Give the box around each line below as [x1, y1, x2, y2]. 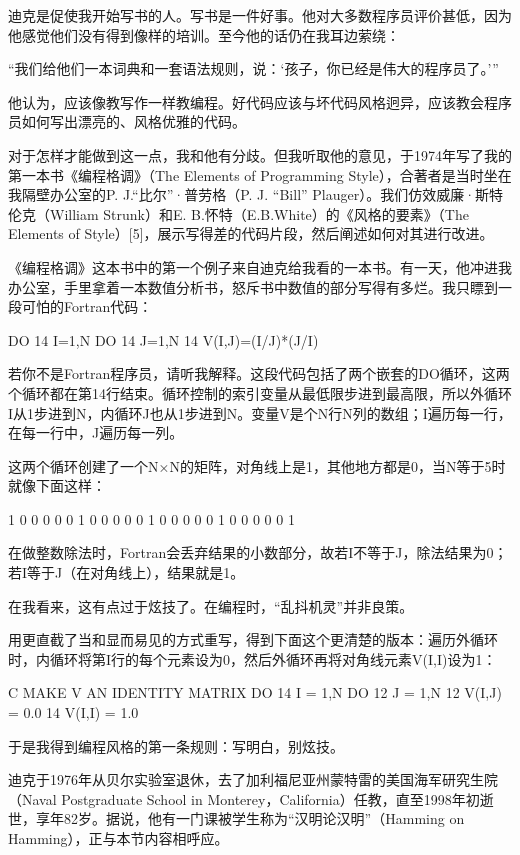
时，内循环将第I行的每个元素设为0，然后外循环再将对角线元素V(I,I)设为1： [8, 648, 497, 669]
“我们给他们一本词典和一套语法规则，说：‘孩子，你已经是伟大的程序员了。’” [8, 58, 499, 79]
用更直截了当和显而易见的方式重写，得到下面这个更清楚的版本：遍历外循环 [8, 629, 498, 650]
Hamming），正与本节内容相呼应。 [8, 828, 229, 848]
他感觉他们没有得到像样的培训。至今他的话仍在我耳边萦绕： [8, 24, 400, 45]
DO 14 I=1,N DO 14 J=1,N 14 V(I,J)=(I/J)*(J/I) [8, 329, 319, 350]
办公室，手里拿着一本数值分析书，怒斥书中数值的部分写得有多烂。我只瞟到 [8, 276, 498, 297]
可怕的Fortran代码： [21, 296, 153, 317]
